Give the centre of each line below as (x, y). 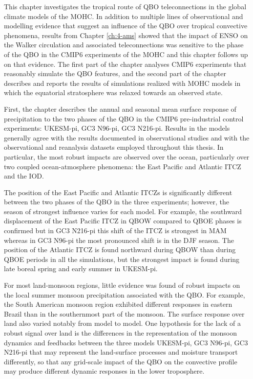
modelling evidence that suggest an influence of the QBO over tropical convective (126, 26)
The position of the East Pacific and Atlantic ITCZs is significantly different (118, 192)
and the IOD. (24, 176)
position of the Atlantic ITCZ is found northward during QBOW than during (120, 249)
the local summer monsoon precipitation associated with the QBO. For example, (125, 294)
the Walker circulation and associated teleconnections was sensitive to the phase (124, 45)
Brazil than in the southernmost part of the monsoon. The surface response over (124, 313)
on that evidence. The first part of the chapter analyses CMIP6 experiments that (125, 64)
